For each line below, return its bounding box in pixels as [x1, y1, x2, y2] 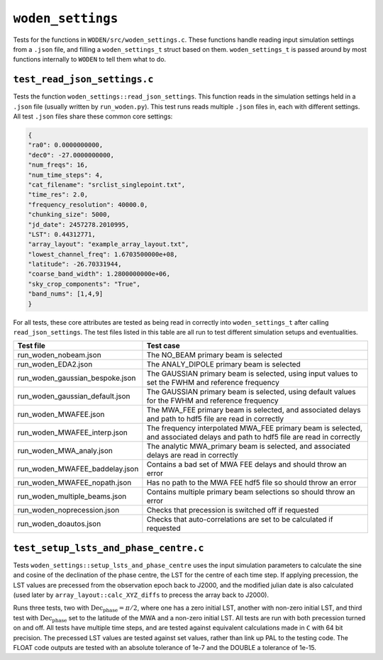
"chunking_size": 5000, [28, 211, 111, 219]
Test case [146, 341, 180, 351]
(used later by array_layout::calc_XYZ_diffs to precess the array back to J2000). [13, 591, 270, 599]
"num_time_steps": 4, [28, 171, 104, 179]
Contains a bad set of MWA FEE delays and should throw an [146, 459, 347, 469]
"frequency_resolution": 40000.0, [28, 201, 148, 208]
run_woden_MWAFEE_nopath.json [17, 478, 132, 488]
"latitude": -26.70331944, [28, 260, 122, 269]
